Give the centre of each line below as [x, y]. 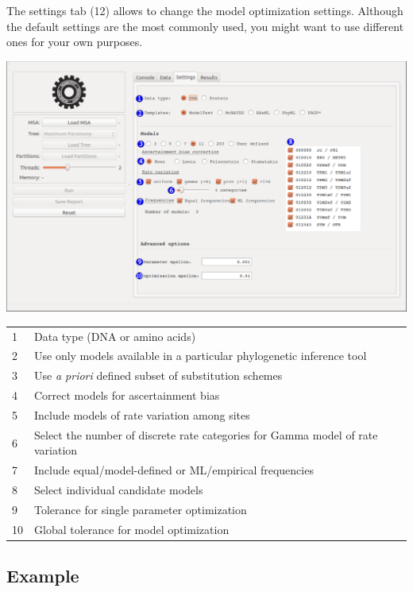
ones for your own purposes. [75, 42]
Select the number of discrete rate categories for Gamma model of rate [206, 434]
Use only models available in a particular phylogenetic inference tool [201, 356]
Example [43, 576]
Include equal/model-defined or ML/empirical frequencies [174, 470]
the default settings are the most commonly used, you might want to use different [205, 26]
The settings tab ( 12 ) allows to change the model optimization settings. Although [205, 10]
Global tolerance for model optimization [132, 529]
